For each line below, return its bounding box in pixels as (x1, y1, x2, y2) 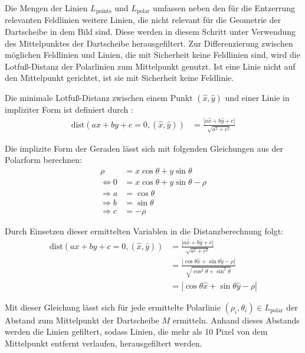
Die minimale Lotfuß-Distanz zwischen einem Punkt (5, 91, 193, 104)
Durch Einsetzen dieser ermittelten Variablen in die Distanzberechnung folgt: (5, 225, 283, 237)
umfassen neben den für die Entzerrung (153, 2, 295, 14)
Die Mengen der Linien (5, 2, 88, 14)
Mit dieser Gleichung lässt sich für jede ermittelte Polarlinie (5, 300, 221, 313)
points (96, 8, 111, 15)
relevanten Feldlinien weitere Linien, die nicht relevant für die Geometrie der (5, 14, 281, 26)
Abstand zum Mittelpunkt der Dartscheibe (5, 313, 159, 326)
